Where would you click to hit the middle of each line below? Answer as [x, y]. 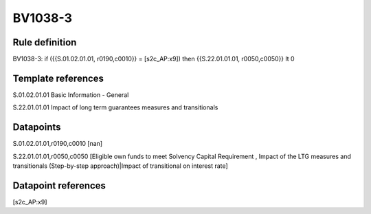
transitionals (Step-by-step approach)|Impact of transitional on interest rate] [120, 166]
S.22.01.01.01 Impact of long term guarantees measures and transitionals [115, 107]
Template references [58, 78]
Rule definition [45, 42]
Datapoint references [59, 185]
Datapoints [37, 127]
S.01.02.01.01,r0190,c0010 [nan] [58, 144]
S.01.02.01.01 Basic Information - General [71, 95]
